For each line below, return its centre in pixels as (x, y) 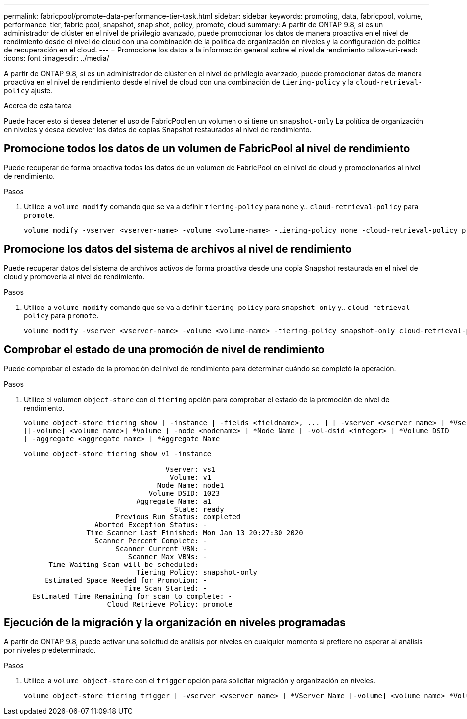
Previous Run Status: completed (178, 517)
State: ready (199, 509)
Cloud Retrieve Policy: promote (170, 604)
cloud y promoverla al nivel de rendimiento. (74, 276)
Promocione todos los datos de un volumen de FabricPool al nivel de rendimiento (207, 149)
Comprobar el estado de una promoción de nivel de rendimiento (164, 350)
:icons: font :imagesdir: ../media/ (57, 58)
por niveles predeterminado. (50, 650)
